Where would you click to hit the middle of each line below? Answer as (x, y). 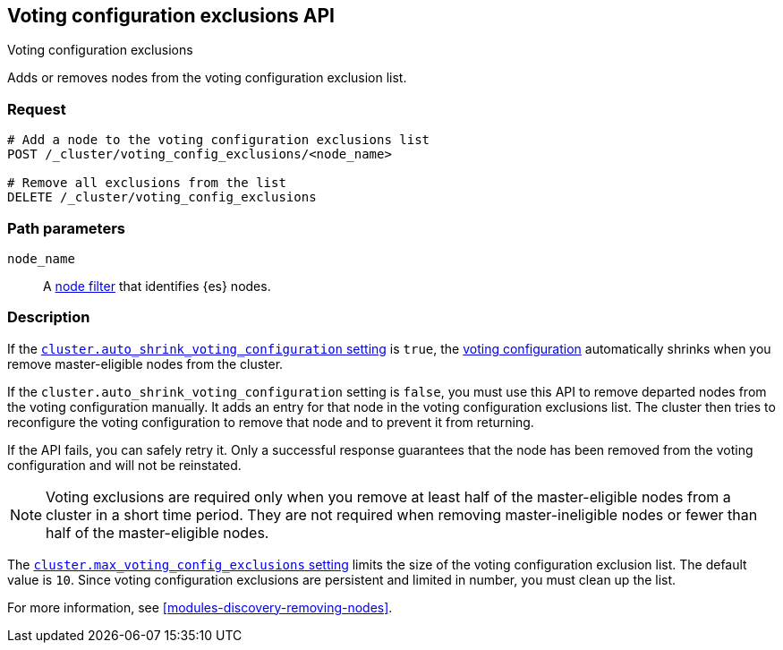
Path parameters (66, 228)
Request (37, 109)
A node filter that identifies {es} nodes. (157, 286)
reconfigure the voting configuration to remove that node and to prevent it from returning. (271, 422)
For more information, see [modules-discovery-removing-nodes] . (200, 607)
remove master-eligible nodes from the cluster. (145, 363)
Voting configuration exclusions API (171, 16)
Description (49, 317)
